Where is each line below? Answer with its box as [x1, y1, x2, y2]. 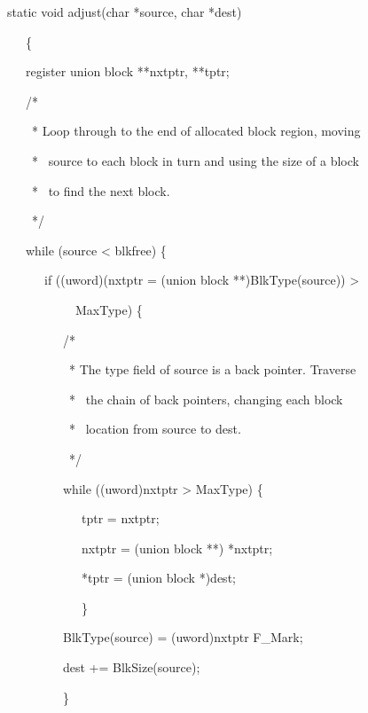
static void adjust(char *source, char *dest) [7, 3, 242, 20]
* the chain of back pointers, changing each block [68, 389, 343, 408]
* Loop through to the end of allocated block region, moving [31, 121, 361, 140]
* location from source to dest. [68, 419, 241, 438]
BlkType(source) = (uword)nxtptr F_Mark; [62, 628, 303, 646]
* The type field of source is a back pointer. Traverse [68, 360, 356, 379]
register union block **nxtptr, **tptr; [25, 62, 230, 81]
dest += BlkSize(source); [62, 658, 200, 677]
